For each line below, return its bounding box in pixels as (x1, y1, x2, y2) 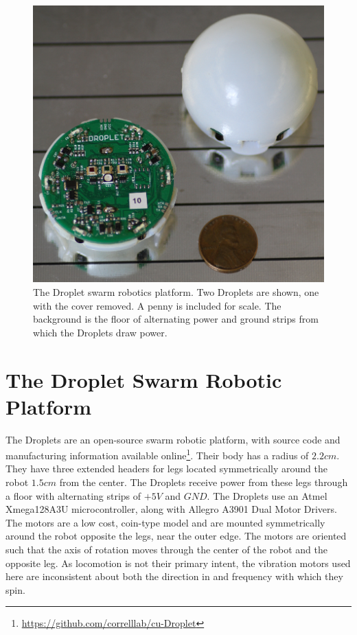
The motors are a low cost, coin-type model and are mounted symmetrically (5, 515, 325, 529)
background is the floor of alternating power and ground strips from (33, 312, 319, 326)
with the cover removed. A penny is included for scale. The (33, 298, 281, 312)
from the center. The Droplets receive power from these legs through (59, 475, 348, 489)
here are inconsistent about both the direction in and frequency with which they (5, 569, 343, 584)
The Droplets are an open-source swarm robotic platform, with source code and (5, 432, 341, 446)
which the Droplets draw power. (33, 325, 168, 339)
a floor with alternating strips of (5, 488, 141, 503)
